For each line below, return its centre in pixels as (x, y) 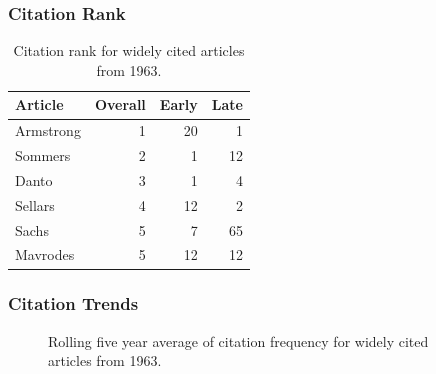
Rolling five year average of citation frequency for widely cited (238, 340)
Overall (120, 104)
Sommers (43, 155)
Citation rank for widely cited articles (129, 50)
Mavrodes (45, 254)
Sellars (35, 204)
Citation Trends (73, 303)
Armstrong (48, 130)
